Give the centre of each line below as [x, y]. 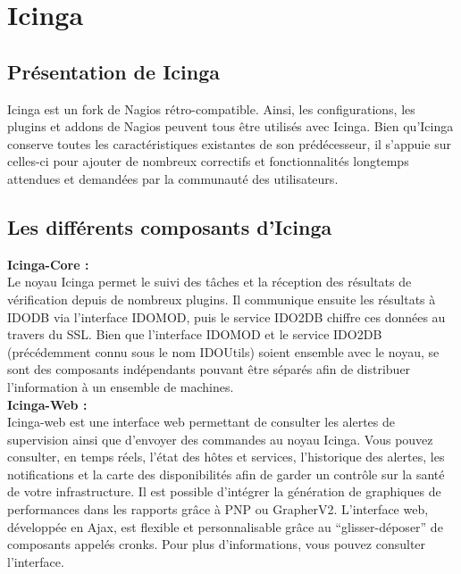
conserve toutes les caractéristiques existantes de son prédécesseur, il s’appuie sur [229, 143]
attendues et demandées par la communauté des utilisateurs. [173, 178]
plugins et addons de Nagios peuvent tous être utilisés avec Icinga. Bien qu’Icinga [230, 126]
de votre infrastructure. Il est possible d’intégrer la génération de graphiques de [224, 491]
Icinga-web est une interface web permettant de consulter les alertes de [201, 422]
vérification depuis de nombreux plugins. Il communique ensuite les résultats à [222, 299]
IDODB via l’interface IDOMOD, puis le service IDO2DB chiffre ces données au [226, 316]
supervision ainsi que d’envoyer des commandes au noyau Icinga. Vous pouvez [220, 439]
